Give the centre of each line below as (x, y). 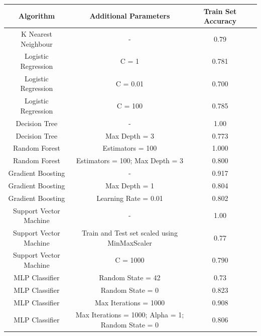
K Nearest (36, 33)
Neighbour (37, 43)
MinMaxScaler (130, 242)
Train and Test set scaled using (130, 233)
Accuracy (220, 21)
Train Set (220, 11)
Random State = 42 (130, 277)
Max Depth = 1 (129, 185)
